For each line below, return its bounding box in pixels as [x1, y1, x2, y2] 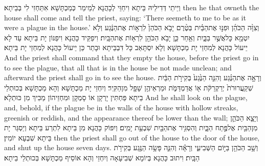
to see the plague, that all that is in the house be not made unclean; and [4, 62, 232, 73]
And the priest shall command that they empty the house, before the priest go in [4, 52, 259, 62]
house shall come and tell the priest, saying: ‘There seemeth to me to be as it [4, 12, 246, 22]
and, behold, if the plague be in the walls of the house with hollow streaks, [4, 102, 238, 112]
